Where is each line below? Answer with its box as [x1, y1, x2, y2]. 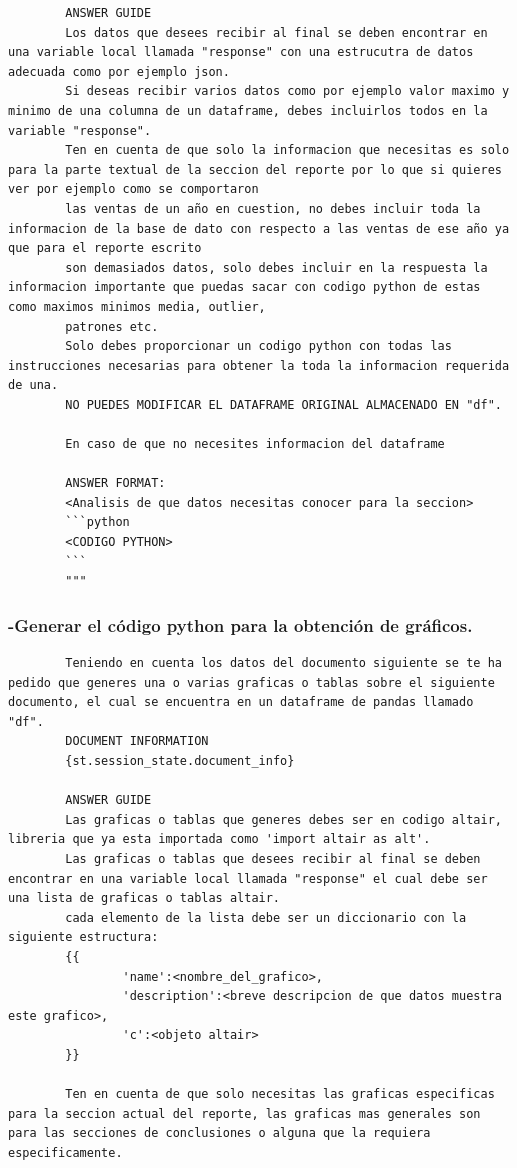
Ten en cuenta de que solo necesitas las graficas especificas [65, 1087, 495, 1102]
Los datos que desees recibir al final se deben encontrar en [65, 25, 488, 40]
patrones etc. [65, 319, 159, 334]
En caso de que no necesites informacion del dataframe [65, 437, 445, 452]
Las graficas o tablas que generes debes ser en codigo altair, [65, 812, 502, 827]
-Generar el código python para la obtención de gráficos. [8, 612, 473, 637]
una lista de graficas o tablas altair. [8, 891, 281, 906]
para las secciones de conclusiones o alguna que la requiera [8, 1126, 431, 1141]
